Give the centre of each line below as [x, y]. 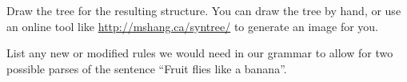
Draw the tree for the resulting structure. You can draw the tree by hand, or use [204, 10]
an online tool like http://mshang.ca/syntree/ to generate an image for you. [193, 26]
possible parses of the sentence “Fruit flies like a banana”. [147, 68]
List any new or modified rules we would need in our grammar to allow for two [200, 53]
